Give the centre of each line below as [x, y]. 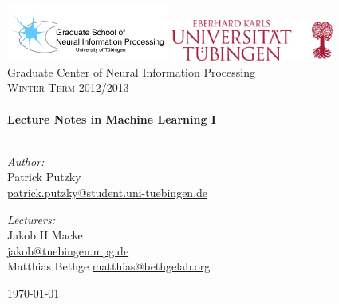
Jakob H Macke [45, 235]
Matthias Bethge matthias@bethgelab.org [109, 266]
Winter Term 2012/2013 [68, 87]
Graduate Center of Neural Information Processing [131, 71]
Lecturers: [31, 219]
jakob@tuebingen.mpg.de [68, 250]
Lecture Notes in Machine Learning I [112, 118]
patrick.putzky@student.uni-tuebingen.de [108, 193]
